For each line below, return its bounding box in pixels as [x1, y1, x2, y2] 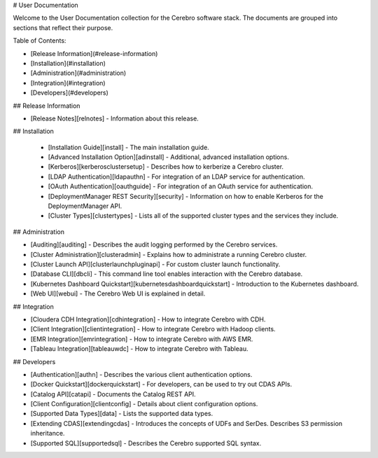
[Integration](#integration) [30, 78, 106, 87]
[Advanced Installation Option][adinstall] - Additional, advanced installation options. [48, 153, 290, 161]
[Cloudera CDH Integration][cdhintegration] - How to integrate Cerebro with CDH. [30, 315, 266, 324]
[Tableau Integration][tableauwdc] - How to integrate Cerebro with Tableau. [30, 345, 248, 353]
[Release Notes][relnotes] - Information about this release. [30, 114, 199, 123]
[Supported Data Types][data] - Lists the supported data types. [30, 410, 213, 418]
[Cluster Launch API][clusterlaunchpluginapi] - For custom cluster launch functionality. [30, 260, 281, 268]
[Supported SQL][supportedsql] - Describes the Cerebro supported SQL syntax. [30, 438, 262, 447]
